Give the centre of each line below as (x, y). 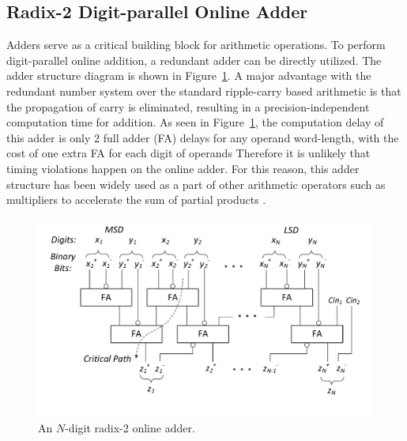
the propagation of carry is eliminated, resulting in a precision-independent (188, 106)
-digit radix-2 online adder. (130, 427)
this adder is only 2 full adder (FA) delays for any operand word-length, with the (203, 137)
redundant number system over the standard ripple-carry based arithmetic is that (204, 90)
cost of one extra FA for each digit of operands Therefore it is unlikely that (188, 153)
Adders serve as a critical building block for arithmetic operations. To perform (196, 45)
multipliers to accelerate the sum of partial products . (136, 200)
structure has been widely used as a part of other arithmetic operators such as (196, 184)
